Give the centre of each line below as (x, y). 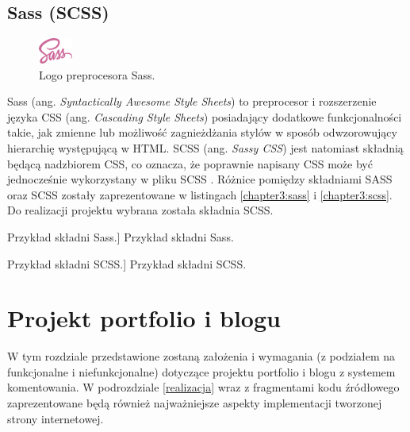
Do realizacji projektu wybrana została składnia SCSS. (140, 210)
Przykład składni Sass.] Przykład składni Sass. (121, 236)
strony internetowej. (56, 418)
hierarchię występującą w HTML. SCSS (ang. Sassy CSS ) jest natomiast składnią (205, 147)
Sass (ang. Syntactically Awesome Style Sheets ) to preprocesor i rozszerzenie (192, 101)
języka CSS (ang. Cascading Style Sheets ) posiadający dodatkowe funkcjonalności (205, 116)
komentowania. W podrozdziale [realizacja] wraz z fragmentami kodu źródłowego (203, 387)
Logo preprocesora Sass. (97, 74)
